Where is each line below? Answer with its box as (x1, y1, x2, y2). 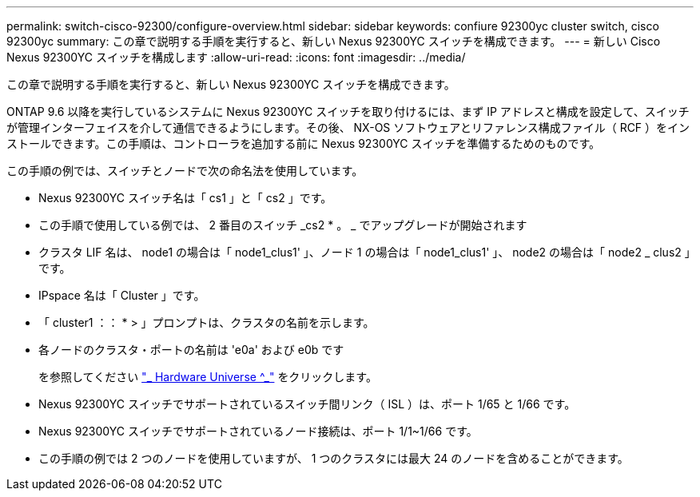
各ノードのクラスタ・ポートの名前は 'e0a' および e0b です (38, 343, 344, 356)
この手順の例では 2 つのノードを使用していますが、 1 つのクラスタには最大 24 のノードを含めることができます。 (38, 451, 629, 465)
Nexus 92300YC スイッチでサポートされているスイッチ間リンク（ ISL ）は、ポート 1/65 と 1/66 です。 (38, 397, 576, 411)
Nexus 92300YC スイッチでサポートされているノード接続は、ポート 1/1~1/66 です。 (38, 424, 478, 438)
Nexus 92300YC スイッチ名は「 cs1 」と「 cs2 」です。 (38, 191, 332, 205)
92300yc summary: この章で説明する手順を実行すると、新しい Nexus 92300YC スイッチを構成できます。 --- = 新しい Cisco (6, 34, 661, 48)
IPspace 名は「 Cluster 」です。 (38, 288, 205, 302)
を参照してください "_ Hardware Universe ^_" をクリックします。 (38, 370, 377, 384)
